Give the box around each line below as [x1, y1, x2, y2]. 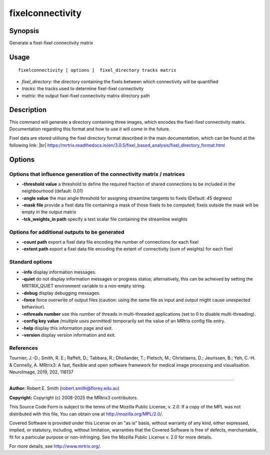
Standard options [9, 259, 52, 266]
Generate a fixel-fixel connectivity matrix [9, 40, 93, 46]
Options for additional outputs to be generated [9, 229, 124, 236]
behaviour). [21, 304, 46, 310]
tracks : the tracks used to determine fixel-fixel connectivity [21, 86, 144, 92]
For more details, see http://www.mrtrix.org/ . [9, 443, 101, 449]
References [9, 344, 38, 351]
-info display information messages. [21, 269, 96, 275]
